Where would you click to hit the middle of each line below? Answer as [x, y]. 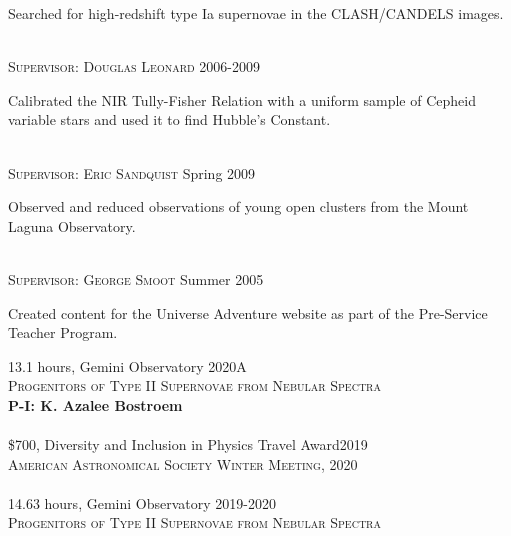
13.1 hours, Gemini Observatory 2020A [127, 365]
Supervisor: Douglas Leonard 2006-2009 [134, 66]
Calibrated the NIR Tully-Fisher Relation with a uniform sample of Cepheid [242, 99]
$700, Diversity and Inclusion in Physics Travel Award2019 [188, 444]
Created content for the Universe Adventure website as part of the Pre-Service [248, 312]
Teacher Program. [63, 332]
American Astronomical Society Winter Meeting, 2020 [183, 463]
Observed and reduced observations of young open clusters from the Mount [238, 206]
